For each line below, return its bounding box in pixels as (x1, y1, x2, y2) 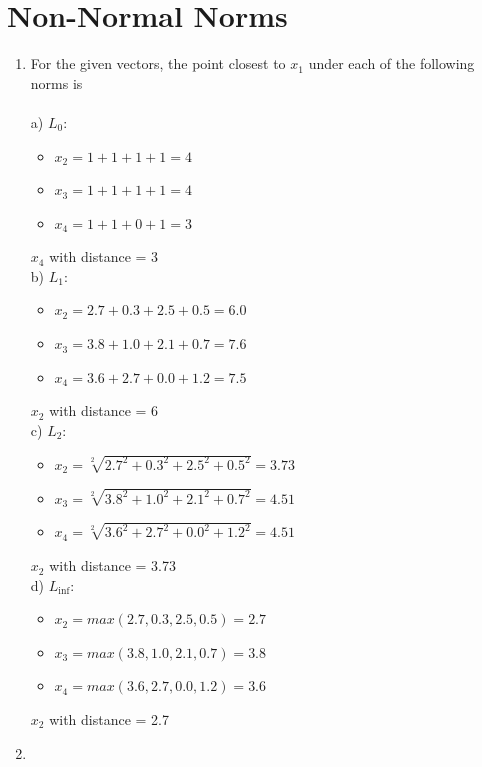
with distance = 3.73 (49, 555, 177, 576)
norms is (30, 72, 83, 93)
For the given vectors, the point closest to (30, 53, 286, 74)
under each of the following (308, 53, 475, 74)
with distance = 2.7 (49, 709, 170, 730)
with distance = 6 (49, 400, 159, 421)
